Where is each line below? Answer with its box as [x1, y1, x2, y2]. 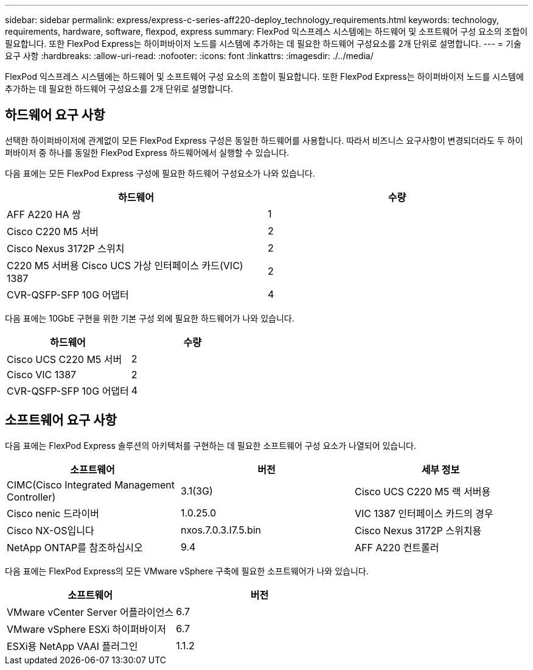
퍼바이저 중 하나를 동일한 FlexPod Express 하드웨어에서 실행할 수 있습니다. [5, 147, 290, 158]
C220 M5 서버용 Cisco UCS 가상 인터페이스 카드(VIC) [7, 259, 243, 272]
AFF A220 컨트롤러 [354, 541, 439, 554]
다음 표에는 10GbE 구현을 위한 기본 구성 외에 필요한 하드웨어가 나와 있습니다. [5, 312, 294, 323]
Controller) [7, 490, 56, 503]
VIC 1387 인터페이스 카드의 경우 [354, 507, 493, 520]
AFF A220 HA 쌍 [7, 208, 81, 220]
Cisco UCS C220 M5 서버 [7, 353, 122, 365]
